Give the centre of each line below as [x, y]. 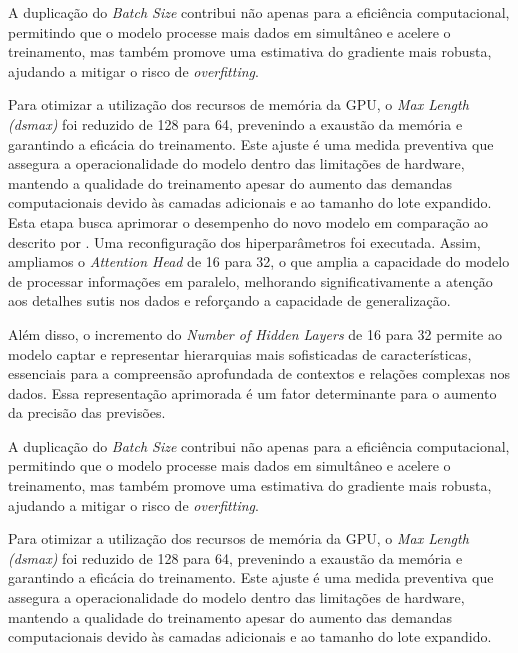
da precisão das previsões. [87, 412]
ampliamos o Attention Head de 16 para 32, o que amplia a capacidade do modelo [259, 261]
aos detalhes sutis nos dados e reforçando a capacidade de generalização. [229, 300]
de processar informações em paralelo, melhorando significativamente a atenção [250, 280]
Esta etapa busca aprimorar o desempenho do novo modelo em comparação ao [248, 221]
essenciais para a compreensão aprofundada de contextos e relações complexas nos [259, 373]
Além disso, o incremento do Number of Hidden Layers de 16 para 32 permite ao [255, 333]
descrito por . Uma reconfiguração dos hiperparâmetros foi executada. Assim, [244, 241]
